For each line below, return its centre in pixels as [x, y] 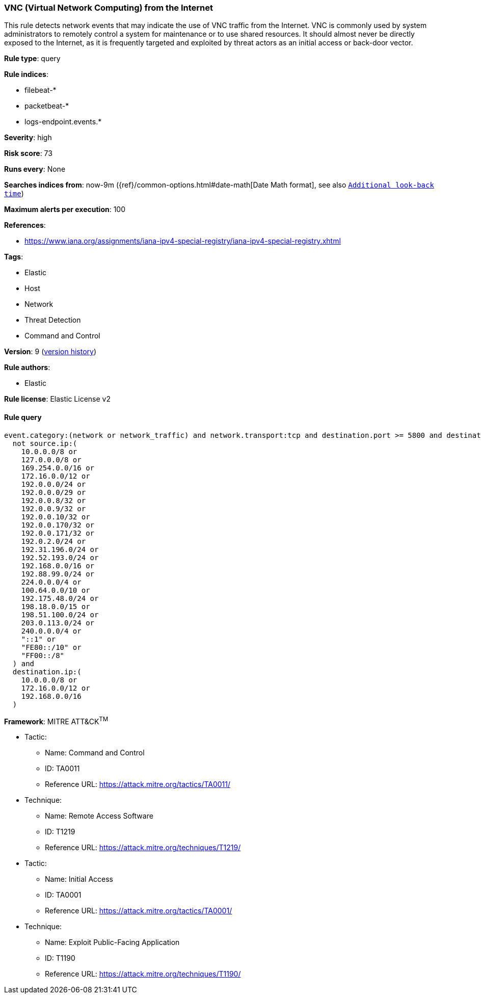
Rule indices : [26, 74]
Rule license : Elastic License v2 [57, 399]
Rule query [23, 417]
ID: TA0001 [63, 895]
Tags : [14, 257]
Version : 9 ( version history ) [50, 352]
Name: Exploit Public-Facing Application [112, 942]
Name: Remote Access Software [99, 816]
